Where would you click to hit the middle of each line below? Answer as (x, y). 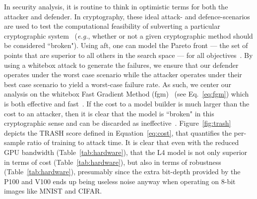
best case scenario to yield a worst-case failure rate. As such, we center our (118, 84)
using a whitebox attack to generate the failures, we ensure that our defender (121, 65)
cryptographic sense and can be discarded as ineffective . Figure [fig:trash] (118, 123)
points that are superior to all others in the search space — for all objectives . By (128, 55)
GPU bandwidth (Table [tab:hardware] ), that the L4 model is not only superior (126, 152)
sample (15, 142)
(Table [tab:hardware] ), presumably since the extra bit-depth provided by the (122, 172)
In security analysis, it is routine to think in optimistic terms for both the (116, 6)
